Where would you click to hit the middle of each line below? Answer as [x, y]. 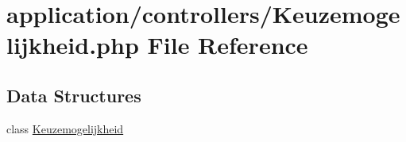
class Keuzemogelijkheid [65, 128]
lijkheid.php [73, 45]
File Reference [228, 45]
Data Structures [74, 95]
